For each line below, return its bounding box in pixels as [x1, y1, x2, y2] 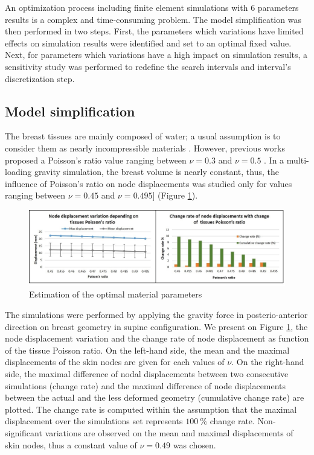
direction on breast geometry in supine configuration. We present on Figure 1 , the [5, 320, 308, 332]
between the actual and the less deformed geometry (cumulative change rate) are [5, 391, 304, 404]
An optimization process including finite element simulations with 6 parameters [5, 1, 299, 13]
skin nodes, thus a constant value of [5, 438, 137, 451]
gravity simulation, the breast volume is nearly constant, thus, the [34, 165, 279, 178]
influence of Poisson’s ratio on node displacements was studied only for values [5, 177, 292, 189]
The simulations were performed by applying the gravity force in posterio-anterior [5, 308, 308, 320]
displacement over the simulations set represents [5, 415, 183, 427]
